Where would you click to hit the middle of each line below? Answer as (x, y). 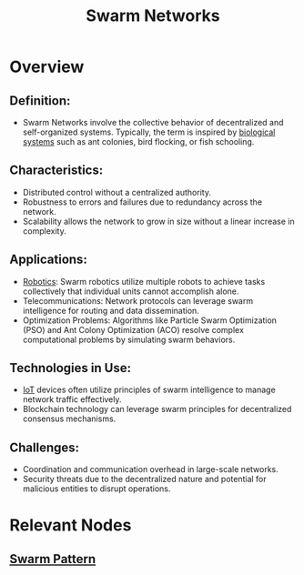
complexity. (44, 231)
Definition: (40, 101)
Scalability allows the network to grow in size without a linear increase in (158, 221)
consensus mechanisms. (69, 419)
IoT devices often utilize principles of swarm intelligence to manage (149, 390)
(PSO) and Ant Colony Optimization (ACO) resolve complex (133, 329)
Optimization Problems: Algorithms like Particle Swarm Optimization (150, 320)
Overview (47, 67)
